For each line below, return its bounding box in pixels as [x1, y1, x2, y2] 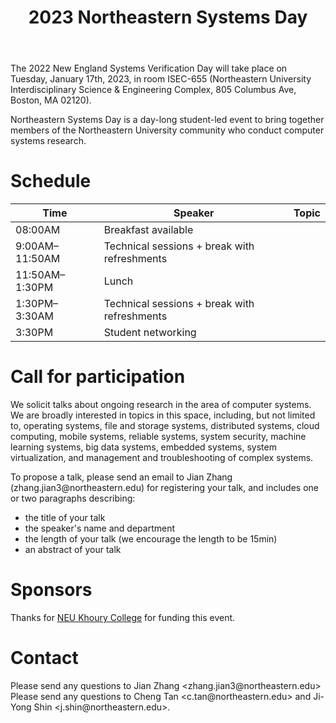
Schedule [10, 170, 92, 193]
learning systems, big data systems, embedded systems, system [10, 441, 277, 453]
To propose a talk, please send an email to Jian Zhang [10, 471, 233, 483]
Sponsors [10, 579, 93, 601]
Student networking [103, 326, 197, 340]
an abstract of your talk [24, 544, 122, 556]
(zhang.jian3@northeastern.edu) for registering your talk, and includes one [10, 482, 320, 494]
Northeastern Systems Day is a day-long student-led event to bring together [10, 114, 325, 126]
